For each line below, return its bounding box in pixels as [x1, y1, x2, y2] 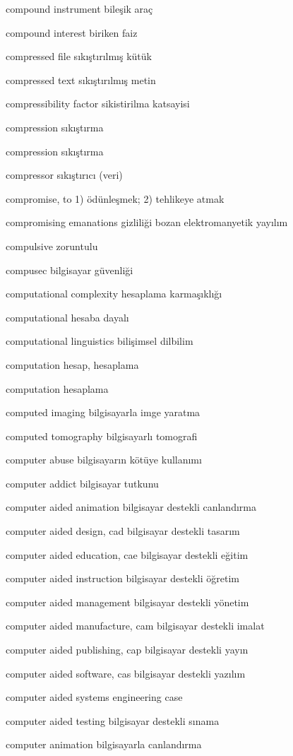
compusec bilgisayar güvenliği [6, 262, 133, 277]
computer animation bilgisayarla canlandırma [6, 737, 202, 752]
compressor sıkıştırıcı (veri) [6, 167, 123, 182]
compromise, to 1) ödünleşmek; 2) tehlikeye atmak [6, 191, 225, 206]
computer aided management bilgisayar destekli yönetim [6, 594, 249, 609]
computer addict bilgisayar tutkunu [6, 476, 159, 490]
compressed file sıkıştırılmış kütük [6, 49, 152, 64]
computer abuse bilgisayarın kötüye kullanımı [6, 452, 202, 467]
